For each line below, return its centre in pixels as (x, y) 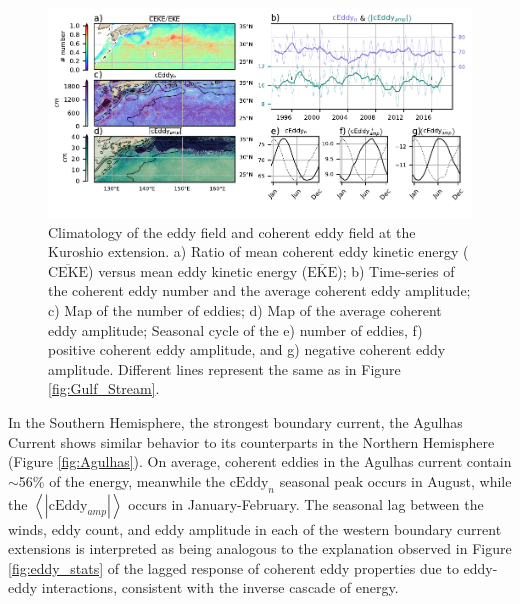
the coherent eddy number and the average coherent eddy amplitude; (259, 290)
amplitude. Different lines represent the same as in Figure (224, 368)
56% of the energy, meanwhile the (121, 480)
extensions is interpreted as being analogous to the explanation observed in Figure (260, 548)
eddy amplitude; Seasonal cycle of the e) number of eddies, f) (235, 329)
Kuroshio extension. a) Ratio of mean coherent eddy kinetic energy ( (258, 251)
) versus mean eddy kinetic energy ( (198, 270)
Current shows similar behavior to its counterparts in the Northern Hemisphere (251, 441)
